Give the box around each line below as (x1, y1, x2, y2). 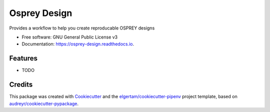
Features (9, 54, 37, 62)
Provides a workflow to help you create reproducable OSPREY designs (9, 25, 155, 31)
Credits (9, 80, 33, 89)
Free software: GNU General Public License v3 (21, 34, 118, 40)
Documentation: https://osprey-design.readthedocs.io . (21, 41, 134, 47)
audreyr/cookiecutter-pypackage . (9, 100, 79, 106)
